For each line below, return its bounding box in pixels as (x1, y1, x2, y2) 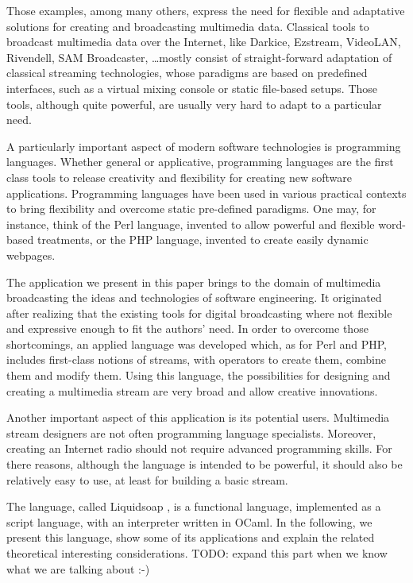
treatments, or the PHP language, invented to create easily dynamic (37, 231, 369, 248)
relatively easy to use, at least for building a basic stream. (6, 471, 288, 488)
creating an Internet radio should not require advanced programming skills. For (6, 440, 392, 457)
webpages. (6, 246, 56, 263)
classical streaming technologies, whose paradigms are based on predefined (6, 64, 368, 81)
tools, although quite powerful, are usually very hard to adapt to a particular (6, 95, 382, 112)
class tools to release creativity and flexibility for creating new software (6, 168, 352, 185)
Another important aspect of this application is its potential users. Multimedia (6, 409, 390, 426)
